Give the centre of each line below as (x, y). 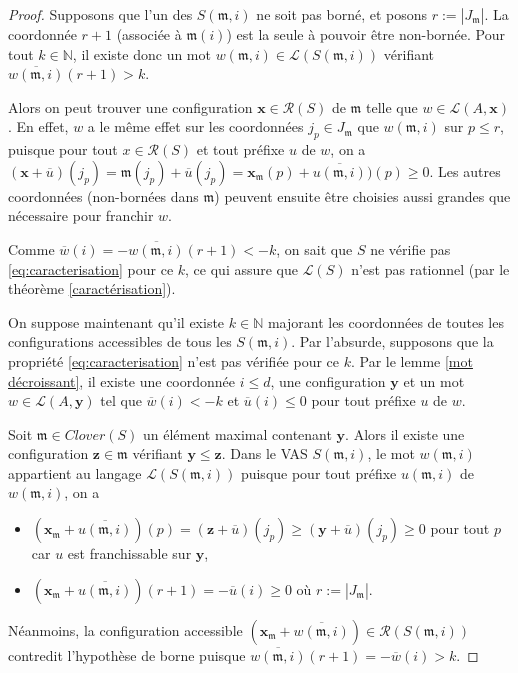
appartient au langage (75, 472)
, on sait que (314, 248)
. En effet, (38, 126)
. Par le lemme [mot (412, 360)
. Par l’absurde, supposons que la (392, 341)
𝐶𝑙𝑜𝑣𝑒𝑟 (85, 435)
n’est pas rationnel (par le (430, 268)
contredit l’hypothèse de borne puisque (127, 654)
